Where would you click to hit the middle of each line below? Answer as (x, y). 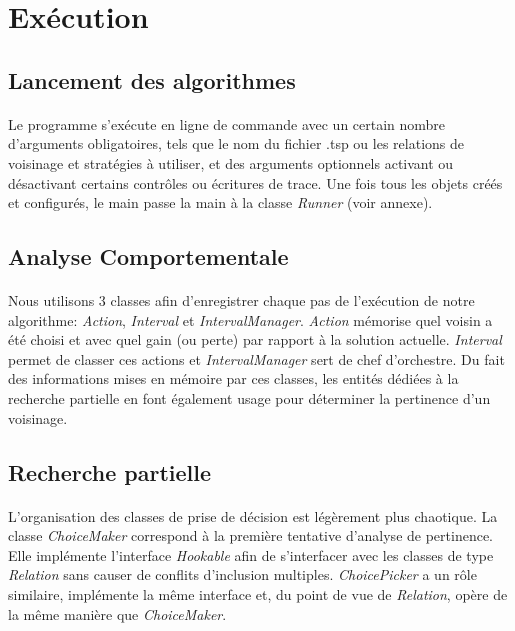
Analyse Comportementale (148, 256)
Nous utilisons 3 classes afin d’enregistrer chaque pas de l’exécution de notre (241, 300)
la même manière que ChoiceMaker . (117, 613)
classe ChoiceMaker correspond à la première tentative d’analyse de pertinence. (251, 535)
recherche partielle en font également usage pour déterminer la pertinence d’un (249, 398)
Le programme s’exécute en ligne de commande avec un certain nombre (227, 123)
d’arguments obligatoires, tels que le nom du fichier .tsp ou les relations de (236, 143)
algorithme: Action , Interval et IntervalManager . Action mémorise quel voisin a (250, 319)
